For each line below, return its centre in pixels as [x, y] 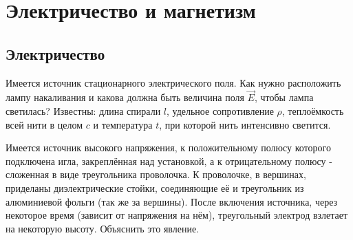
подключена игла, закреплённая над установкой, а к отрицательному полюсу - [169, 161]
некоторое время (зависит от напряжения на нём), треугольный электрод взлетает [177, 215]
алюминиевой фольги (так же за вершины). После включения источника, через [172, 201]
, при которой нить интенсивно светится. [245, 124]
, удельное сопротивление [220, 110]
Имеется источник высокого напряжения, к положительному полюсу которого [168, 148]
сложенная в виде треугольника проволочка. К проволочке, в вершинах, [156, 174]
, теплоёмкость [313, 110]
